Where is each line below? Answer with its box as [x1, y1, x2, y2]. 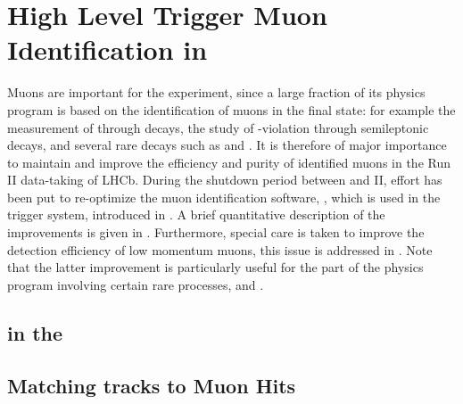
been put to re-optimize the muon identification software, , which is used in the [7, 187, 441, 206]
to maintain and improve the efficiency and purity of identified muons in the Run [7, 153, 451, 171]
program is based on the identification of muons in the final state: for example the [7, 100, 456, 119]
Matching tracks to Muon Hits [7, 371, 296, 399]
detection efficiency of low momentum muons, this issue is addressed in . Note [7, 240, 433, 259]
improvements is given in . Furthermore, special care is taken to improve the [7, 223, 425, 242]
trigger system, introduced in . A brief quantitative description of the [7, 205, 385, 224]
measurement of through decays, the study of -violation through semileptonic [7, 118, 429, 136]
